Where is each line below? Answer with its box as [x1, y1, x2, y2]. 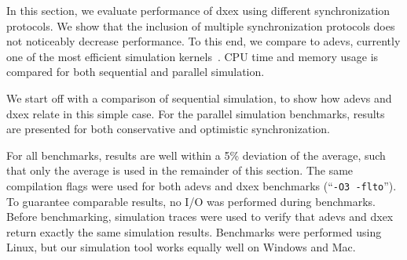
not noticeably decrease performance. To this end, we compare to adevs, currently [6, 33, 401, 49]
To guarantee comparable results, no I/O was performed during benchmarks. [6, 193, 376, 209]
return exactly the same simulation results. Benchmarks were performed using [6, 223, 382, 240]
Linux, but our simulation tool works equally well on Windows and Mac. [6, 239, 356, 255]
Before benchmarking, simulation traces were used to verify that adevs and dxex [6, 208, 394, 225]
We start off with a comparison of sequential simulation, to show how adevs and [6, 89, 392, 106]
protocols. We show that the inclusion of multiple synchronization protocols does [6, 17, 395, 34]
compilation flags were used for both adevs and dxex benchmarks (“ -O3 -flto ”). [6, 177, 397, 193]
